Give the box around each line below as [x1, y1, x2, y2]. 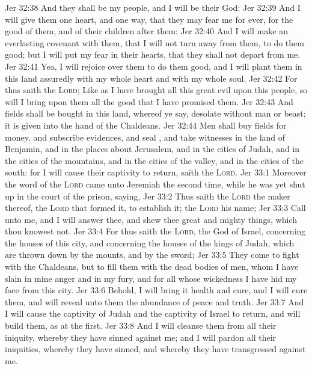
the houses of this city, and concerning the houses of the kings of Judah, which [5, 236, 295, 249]
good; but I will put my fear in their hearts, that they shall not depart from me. [5, 48, 301, 61]
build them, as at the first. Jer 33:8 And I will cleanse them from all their [5, 319, 277, 332]
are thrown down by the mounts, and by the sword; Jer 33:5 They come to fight [5, 248, 299, 261]
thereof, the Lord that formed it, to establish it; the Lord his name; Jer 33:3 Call [5, 201, 306, 214]
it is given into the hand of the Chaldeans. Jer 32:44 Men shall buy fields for [5, 118, 287, 131]
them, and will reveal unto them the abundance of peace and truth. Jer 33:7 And [5, 295, 304, 308]
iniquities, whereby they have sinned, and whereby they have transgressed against [5, 343, 306, 355]
